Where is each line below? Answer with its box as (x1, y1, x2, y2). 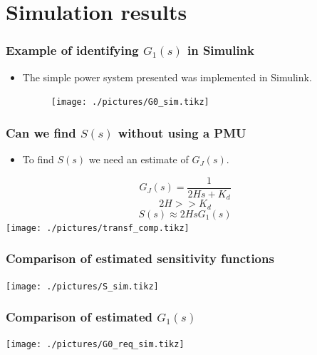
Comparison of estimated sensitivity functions (6, 249, 274, 267)
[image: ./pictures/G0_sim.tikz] (51, 97, 209, 108)
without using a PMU (118, 123, 246, 141)
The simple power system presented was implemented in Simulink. (22, 69, 312, 84)
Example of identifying (6, 41, 139, 59)
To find (22, 152, 54, 167)
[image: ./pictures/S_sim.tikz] (6, 281, 159, 292)
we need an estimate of (88, 152, 189, 167)
